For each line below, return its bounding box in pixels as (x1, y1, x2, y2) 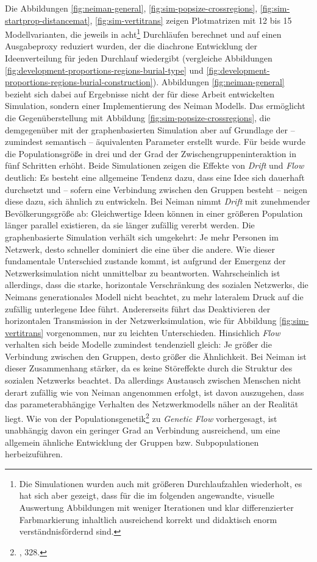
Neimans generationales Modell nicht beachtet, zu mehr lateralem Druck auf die (5, 290, 304, 303)
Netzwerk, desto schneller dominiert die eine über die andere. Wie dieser (5, 242, 275, 255)
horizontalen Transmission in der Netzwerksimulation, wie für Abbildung (5, 314, 277, 327)
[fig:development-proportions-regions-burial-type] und (5, 63, 204, 76)
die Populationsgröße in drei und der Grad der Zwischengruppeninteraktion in (5, 147, 296, 160)
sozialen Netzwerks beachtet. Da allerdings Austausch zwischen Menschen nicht (5, 374, 301, 387)
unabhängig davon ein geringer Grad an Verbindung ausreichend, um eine (5, 424, 280, 437)
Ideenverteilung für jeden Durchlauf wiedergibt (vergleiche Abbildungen (5, 52, 272, 65)
